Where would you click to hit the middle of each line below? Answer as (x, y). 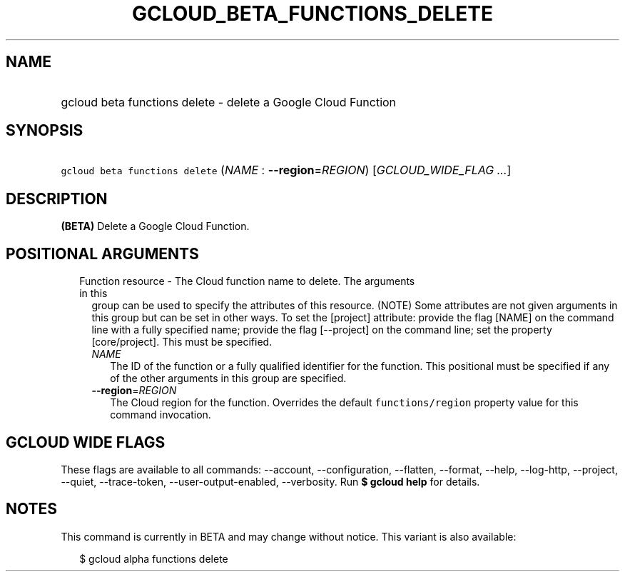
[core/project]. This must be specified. (182, 342)
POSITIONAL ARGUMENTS (102, 254)
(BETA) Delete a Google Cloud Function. (155, 226)
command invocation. (161, 415)
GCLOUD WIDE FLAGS (86, 442)
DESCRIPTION (57, 199)
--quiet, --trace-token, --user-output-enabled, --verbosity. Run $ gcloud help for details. (270, 481)
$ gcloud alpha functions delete (154, 558)
